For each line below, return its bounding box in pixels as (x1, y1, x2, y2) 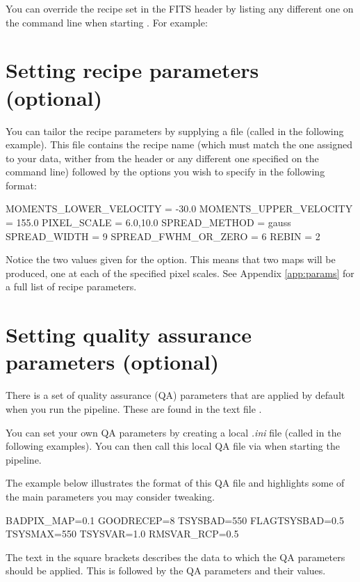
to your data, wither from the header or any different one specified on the (6, 150, 319, 165)
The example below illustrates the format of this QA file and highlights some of (6, 475, 345, 490)
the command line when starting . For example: (6, 15, 208, 29)
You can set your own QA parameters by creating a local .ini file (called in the (6, 425, 341, 439)
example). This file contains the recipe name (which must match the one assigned (6, 137, 352, 152)
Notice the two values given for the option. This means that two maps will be (6, 252, 336, 267)
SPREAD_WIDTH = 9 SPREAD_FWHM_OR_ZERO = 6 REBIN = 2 (6, 228, 320, 243)
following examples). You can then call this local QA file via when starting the (6, 439, 340, 453)
